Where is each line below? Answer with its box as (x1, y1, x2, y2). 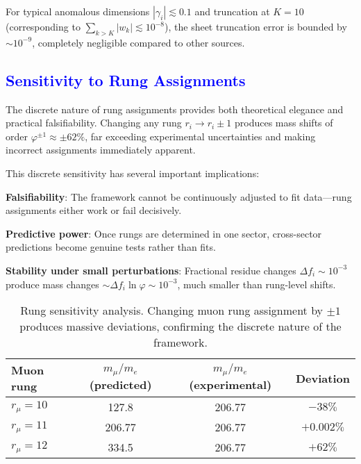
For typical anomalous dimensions (6, 4, 150, 18)
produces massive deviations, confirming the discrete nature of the (19, 318, 342, 335)
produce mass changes (6, 276, 99, 291)
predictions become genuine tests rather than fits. (6, 240, 216, 254)
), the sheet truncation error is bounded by (165, 19, 347, 33)
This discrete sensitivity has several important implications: (6, 165, 260, 180)
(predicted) (89, 376, 152, 393)
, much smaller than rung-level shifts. (177, 276, 336, 291)
